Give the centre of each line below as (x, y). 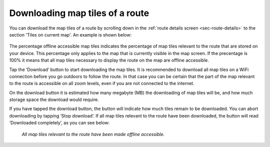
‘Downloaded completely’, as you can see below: (59, 123)
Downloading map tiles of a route (79, 13)
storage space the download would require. (54, 99)
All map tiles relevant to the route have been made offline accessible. (93, 134)
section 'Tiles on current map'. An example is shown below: (70, 34)
